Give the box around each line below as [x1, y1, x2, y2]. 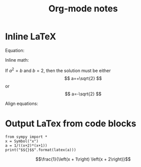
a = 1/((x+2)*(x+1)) [5, 143, 48, 148]
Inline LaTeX [5, 31, 56, 42]
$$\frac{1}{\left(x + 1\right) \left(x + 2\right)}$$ [35, 156, 131, 162]
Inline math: [5, 57, 29, 63]
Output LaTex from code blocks [5, 118, 137, 129]
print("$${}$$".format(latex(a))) [5, 147, 77, 152]
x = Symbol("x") [5, 139, 39, 144]
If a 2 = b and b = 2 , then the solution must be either [5, 67, 111, 74]
